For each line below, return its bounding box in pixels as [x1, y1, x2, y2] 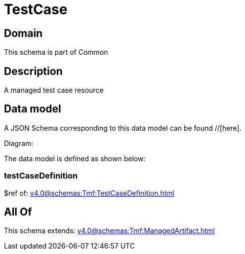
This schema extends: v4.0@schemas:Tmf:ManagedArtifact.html [4, 226, 215, 235]
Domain [4, 27, 43, 39]
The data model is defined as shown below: [4, 154, 146, 163]
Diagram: [4, 139, 34, 147]
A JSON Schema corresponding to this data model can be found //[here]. [4, 123, 242, 132]
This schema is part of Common [4, 48, 108, 57]
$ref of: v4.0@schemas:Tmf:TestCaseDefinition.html [4, 188, 174, 197]
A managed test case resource [4, 86, 104, 95]
